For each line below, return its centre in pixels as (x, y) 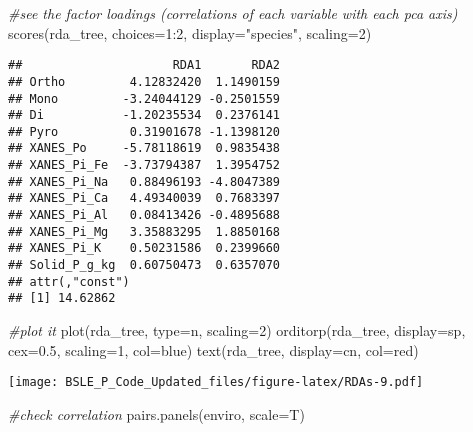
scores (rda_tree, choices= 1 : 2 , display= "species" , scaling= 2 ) (190, 32)
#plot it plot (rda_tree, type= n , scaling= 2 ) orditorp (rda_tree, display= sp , (237, 330)
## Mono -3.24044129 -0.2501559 (144, 98)
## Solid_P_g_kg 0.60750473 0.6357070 (144, 265)
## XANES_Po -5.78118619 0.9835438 (144, 148)
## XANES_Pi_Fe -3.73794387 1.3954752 (144, 165)
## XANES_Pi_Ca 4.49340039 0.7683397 (144, 198)
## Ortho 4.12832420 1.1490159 (144, 81)
